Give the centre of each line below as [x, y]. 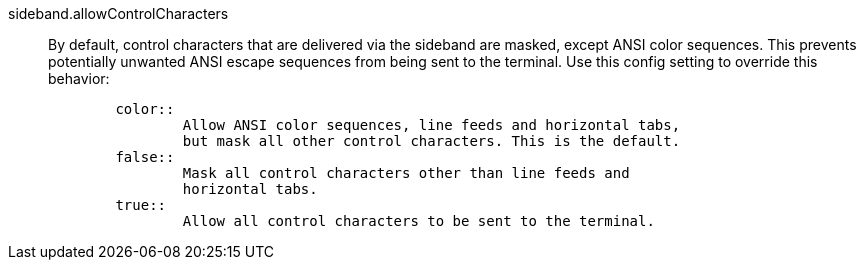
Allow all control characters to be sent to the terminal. [418, 221]
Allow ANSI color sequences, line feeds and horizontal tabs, [431, 125]
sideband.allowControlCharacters [118, 13]
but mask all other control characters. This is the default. [431, 141]
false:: [145, 157]
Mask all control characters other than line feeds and [406, 173]
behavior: [79, 78]
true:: [141, 205]
